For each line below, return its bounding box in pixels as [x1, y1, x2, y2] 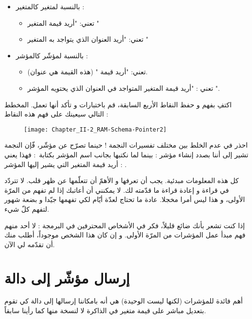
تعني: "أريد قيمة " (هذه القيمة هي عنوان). [27, 67, 148, 77]
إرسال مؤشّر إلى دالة [4, 268, 130, 287]
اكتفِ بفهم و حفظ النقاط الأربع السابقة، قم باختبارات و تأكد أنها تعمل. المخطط [4, 99, 232, 109]
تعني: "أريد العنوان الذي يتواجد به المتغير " [27, 34, 148, 44]
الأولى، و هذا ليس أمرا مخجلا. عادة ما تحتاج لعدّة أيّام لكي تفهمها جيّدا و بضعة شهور [4, 194, 245, 204]
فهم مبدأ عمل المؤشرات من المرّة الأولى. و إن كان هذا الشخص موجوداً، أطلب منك [4, 230, 246, 240]
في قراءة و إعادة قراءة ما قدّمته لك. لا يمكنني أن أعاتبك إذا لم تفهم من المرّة [4, 185, 229, 195]
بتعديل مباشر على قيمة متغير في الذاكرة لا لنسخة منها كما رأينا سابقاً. [4, 305, 206, 316]
